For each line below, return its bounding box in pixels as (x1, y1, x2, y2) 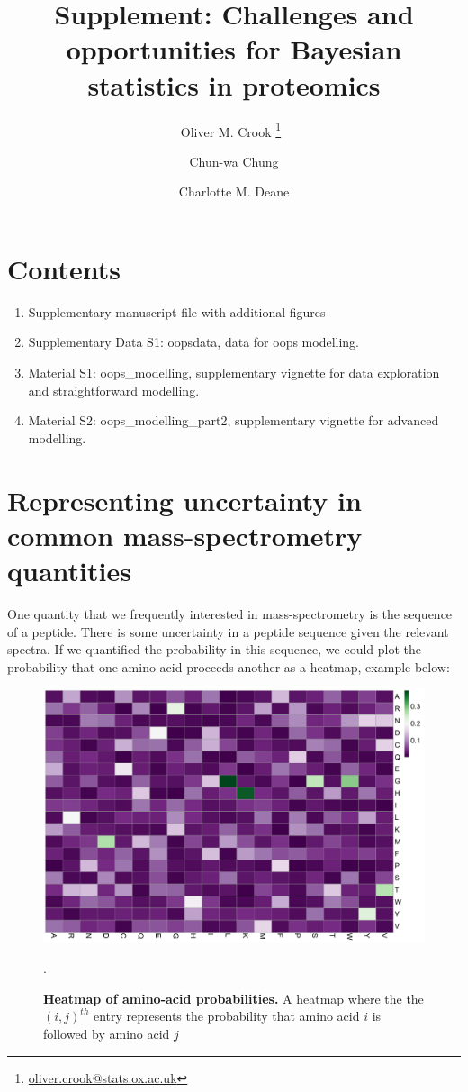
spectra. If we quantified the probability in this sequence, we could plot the (7, 640, 421, 659)
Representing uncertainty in (7, 481, 362, 518)
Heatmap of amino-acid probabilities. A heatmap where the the (43, 988, 424, 1007)
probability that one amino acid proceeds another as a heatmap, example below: (7, 657, 450, 676)
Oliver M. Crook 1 (180, 119, 282, 141)
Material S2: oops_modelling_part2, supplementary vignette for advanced (28, 411, 439, 430)
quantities (7, 552, 131, 588)
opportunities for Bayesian (66, 31, 402, 68)
